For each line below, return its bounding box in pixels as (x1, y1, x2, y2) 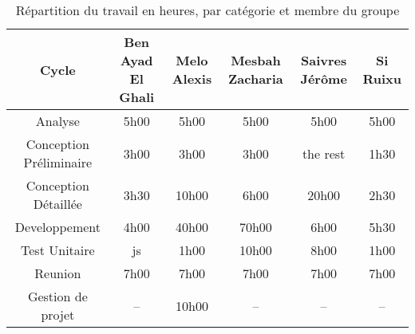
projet (41, 305, 75, 324)
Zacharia (228, 69, 283, 88)
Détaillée (33, 195, 82, 213)
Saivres (300, 51, 347, 69)
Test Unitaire (21, 241, 95, 259)
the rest (302, 143, 346, 163)
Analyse (35, 112, 80, 130)
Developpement (14, 218, 101, 236)
